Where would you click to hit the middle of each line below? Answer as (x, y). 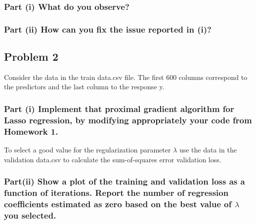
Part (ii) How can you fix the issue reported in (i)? (108, 29)
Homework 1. (31, 131)
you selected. (30, 215)
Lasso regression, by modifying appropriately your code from (128, 120)
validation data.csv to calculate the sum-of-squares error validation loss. (113, 159)
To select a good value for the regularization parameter (87, 150)
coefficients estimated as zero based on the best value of (118, 204)
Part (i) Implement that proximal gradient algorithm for (119, 109)
